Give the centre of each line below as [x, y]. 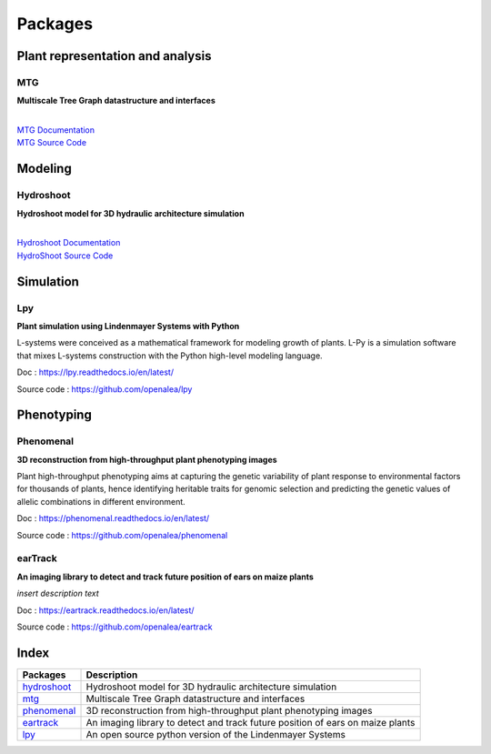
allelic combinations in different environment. [101, 501]
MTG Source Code [51, 143]
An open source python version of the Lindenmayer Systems [215, 734]
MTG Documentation [56, 130]
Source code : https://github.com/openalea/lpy [105, 389]
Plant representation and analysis [114, 56]
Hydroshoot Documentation [69, 243]
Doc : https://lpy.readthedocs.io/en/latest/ [95, 372]
